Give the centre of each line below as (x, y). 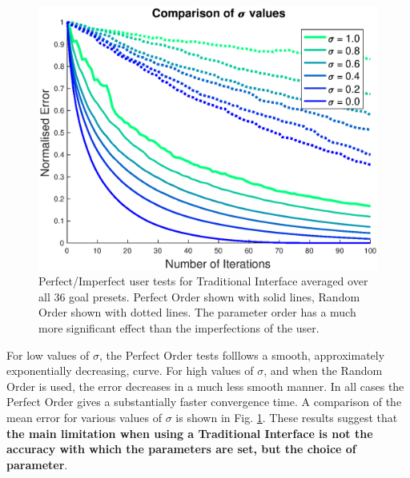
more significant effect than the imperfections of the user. (179, 327)
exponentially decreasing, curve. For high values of (130, 370)
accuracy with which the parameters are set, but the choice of (181, 449)
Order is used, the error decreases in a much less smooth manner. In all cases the (205, 386)
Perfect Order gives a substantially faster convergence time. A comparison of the (204, 402)
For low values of (48, 355)
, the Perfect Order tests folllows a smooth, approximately (242, 355)
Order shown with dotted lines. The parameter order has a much (197, 312)
